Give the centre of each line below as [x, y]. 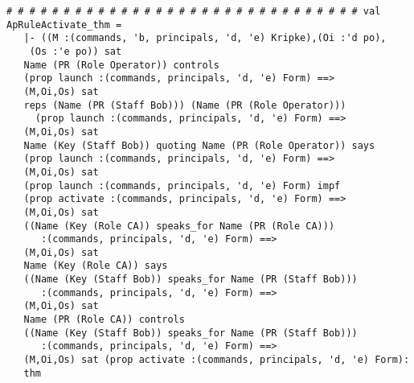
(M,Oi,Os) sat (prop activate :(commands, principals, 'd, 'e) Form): [217, 360]
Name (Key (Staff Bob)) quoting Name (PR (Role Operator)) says [199, 145]
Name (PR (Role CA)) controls [104, 320]
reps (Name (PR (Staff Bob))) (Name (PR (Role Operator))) [185, 105]
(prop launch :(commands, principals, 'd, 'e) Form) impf [182, 185]
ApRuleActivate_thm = [64, 25]
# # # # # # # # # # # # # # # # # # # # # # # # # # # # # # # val [194, 11]
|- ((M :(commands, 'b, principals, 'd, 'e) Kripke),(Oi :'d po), [205, 38]
